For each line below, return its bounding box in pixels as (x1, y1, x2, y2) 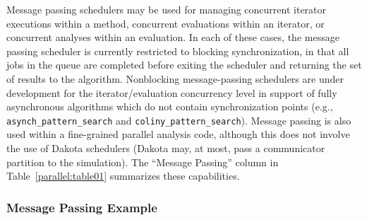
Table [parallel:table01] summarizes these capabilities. (6, 168, 240, 183)
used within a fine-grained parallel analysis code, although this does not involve (6, 127, 350, 141)
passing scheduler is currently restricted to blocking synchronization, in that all (6, 43, 349, 58)
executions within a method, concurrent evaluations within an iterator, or (6, 16, 325, 30)
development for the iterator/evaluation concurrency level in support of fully (6, 85, 337, 100)
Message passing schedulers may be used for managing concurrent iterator (6, 2, 327, 16)
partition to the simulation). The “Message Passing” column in (6, 154, 279, 169)
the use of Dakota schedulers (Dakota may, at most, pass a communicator (6, 141, 325, 155)
